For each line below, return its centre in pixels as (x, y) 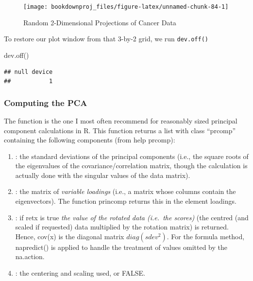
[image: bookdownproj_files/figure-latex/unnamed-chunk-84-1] (126, 7)
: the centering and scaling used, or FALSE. (80, 273)
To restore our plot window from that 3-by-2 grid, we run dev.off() (106, 39)
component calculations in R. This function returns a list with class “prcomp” (120, 130)
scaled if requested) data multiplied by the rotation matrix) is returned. (122, 227)
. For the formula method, (206, 236)
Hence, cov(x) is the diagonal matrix (70, 236)
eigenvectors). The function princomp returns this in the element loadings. (126, 201)
